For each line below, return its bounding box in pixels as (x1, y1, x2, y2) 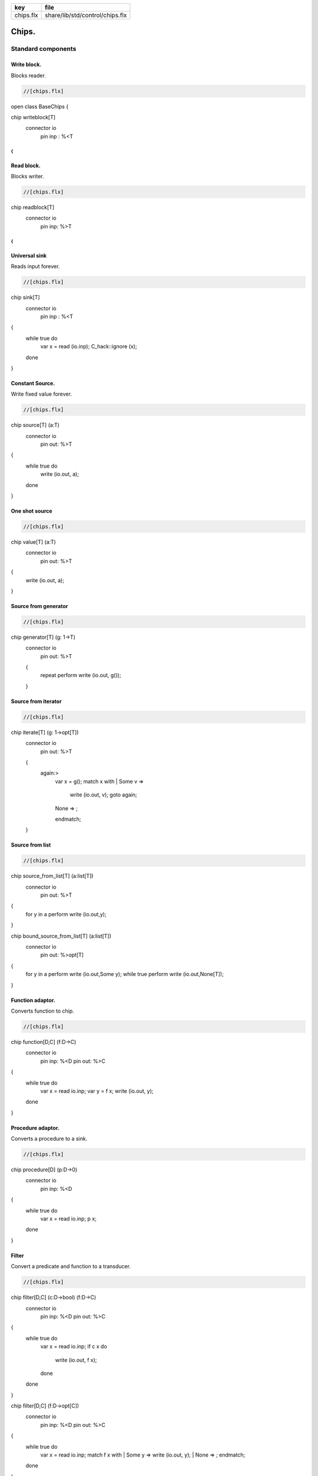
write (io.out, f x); (55, 1356, 97, 1363)
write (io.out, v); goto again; (69, 791, 138, 798)
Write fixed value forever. (11, 390, 72, 398)
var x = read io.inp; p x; (40, 1215, 97, 1222)
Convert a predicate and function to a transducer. (11, 1263, 131, 1270)
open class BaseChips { (11, 103, 69, 110)
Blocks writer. (11, 173, 44, 180)
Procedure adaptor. (11, 1124, 60, 1131)
